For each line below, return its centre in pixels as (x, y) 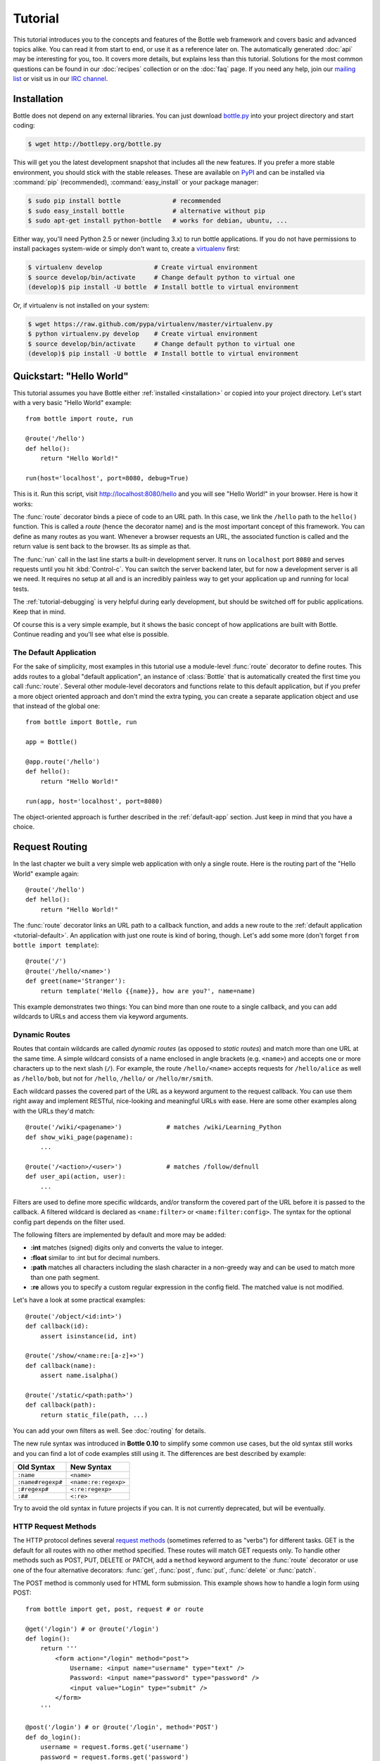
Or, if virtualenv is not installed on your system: (81, 306)
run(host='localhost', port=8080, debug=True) (107, 478)
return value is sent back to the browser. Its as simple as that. (102, 547)
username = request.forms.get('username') (114, 1747)
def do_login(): (53, 1737)
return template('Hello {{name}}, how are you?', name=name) (148, 991)
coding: (24, 125)
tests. (21, 589)
